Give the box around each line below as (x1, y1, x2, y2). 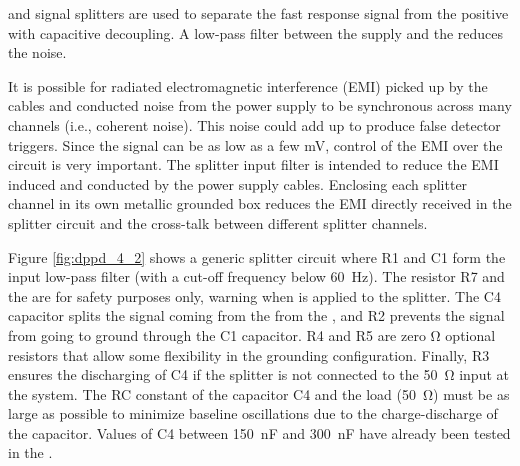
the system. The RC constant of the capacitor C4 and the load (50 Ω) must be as (8, 383, 510, 404)
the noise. (8, 42, 67, 63)
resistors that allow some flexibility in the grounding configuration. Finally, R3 (8, 344, 490, 365)
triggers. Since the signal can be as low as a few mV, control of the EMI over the (8, 134, 503, 155)
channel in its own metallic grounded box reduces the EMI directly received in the (8, 193, 512, 214)
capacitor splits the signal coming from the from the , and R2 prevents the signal (8, 305, 505, 326)
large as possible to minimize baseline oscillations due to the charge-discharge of (8, 403, 498, 424)
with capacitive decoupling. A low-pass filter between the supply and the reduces (8, 22, 504, 43)
